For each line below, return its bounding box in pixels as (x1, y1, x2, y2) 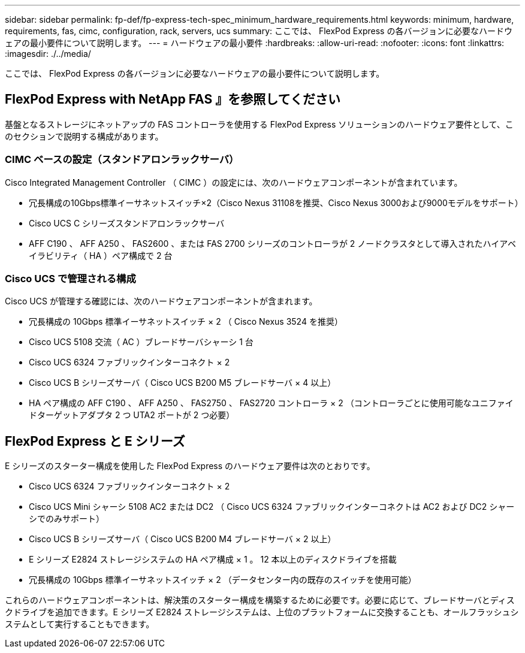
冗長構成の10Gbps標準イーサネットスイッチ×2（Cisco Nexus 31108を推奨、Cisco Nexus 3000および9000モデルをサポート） (29, 197, 523, 208)
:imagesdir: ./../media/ (5, 49, 91, 59)
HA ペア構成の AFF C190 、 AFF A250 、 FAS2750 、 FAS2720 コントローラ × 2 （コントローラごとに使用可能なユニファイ (29, 398, 514, 409)
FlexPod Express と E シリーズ (5, 433, 185, 449)
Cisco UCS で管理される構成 (5, 272, 136, 285)
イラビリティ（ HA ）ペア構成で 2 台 (29, 250, 173, 261)
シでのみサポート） (29, 513, 104, 524)
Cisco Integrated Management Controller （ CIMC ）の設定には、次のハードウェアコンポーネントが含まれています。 (5, 177, 463, 188)
